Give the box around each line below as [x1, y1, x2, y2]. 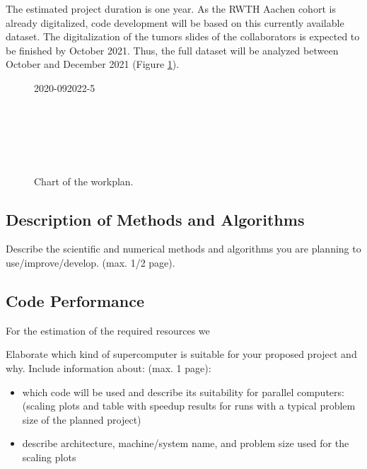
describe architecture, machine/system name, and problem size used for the [22, 436, 349, 451]
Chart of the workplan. [34, 173, 134, 188]
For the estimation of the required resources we [6, 323, 210, 337]
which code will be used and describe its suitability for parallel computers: [22, 384, 344, 399]
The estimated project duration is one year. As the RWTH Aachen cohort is [6, 1, 336, 16]
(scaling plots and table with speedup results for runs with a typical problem [22, 398, 356, 413]
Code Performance [6, 289, 145, 311]
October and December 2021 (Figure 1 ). [6, 57, 180, 71]
